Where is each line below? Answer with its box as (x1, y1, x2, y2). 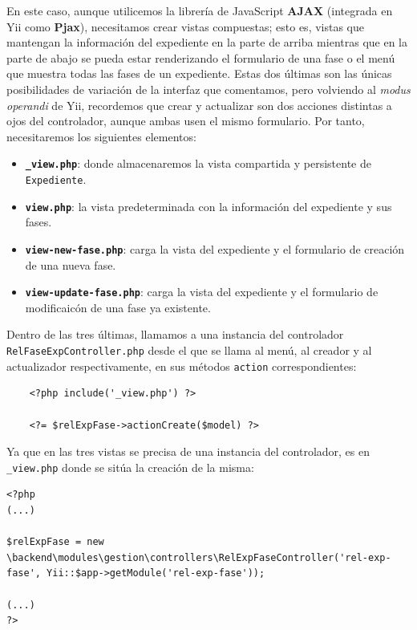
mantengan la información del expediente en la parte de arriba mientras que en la (6, 34, 407, 51)
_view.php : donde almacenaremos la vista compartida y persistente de (25, 155, 371, 172)
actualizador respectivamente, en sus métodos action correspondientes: (6, 357, 357, 374)
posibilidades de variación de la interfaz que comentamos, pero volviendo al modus (6, 80, 411, 97)
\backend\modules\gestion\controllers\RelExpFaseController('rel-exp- (6, 551, 391, 563)
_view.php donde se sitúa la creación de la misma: (6, 458, 254, 475)
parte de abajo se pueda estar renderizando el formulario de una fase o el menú (6, 49, 395, 66)
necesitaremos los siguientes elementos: (6, 128, 196, 144)
